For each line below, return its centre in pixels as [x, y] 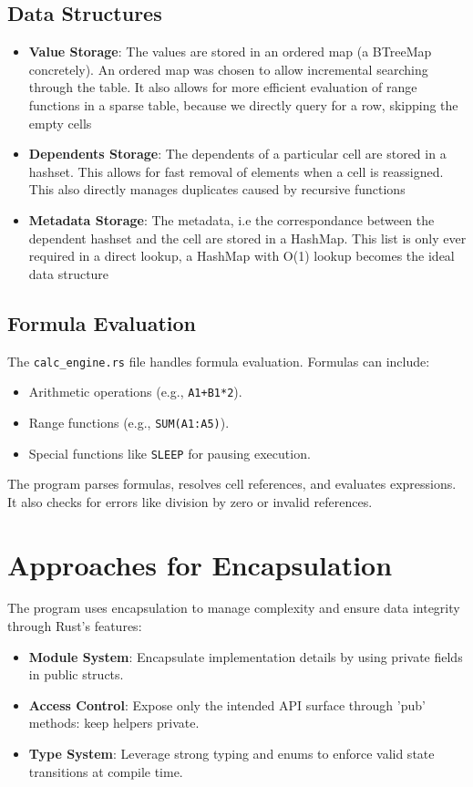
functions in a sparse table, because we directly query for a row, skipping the [243, 104]
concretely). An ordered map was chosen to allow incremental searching [228, 69]
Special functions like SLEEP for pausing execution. [170, 453]
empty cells [60, 123]
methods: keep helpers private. [114, 723]
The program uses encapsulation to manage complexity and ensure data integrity [234, 608]
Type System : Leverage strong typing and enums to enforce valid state [231, 754]
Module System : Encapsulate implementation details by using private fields [246, 656]
